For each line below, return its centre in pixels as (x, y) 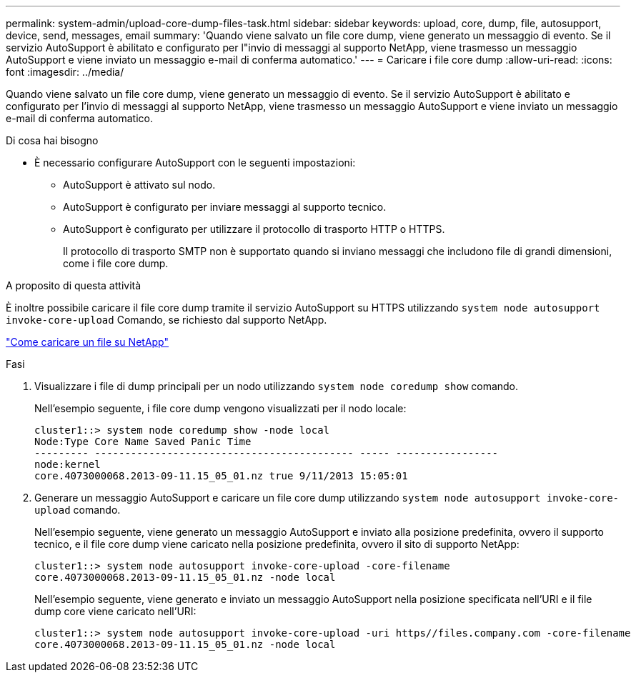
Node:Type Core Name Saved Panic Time (143, 442)
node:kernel (68, 464)
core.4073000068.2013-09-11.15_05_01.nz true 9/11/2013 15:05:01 (221, 476)
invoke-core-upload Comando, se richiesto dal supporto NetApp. (167, 320)
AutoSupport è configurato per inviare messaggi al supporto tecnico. (225, 207)
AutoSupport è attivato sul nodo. (139, 185)
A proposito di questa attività (74, 285)
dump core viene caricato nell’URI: (115, 611)
